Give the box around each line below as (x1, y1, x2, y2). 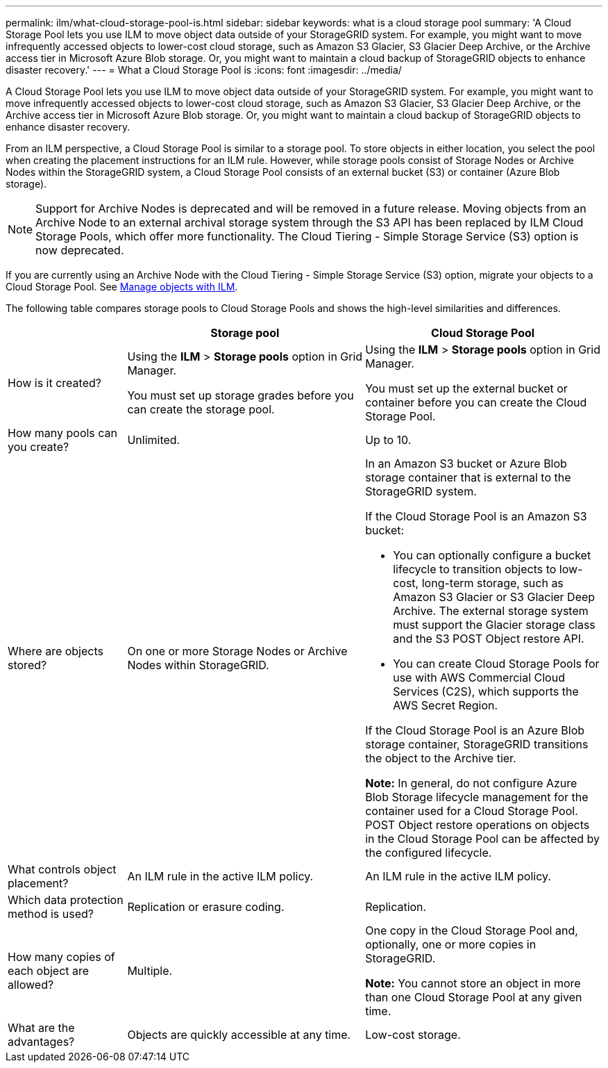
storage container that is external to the (365, 470, 571, 484)
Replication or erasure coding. (127, 900, 285, 914)
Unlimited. (127, 433, 180, 447)
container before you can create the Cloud (365, 395, 587, 409)
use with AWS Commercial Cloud (393, 671, 565, 684)
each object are (8, 964, 90, 978)
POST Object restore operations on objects (365, 818, 590, 832)
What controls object (8, 862, 117, 876)
